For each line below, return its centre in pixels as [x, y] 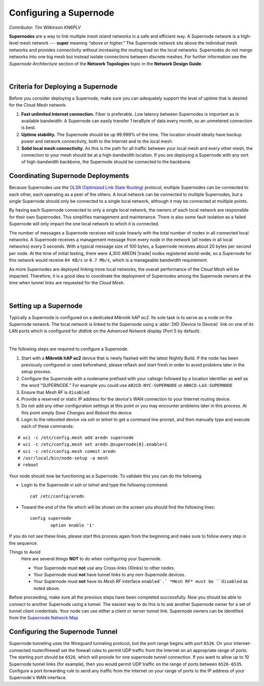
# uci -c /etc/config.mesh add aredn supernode [76, 438]
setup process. [36, 372]
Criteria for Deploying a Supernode [63, 86]
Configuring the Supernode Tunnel [63, 632]
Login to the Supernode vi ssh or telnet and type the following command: [95, 485]
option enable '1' [73, 525]
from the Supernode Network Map [44, 618]
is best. [29, 128]
